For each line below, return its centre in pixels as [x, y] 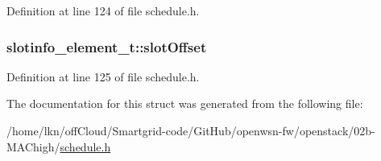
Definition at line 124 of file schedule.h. [103, 10]
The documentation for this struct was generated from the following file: [185, 103]
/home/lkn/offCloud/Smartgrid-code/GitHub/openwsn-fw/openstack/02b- [191, 130]
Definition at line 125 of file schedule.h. [103, 76]
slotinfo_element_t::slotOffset [107, 46]
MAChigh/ [33, 146]
